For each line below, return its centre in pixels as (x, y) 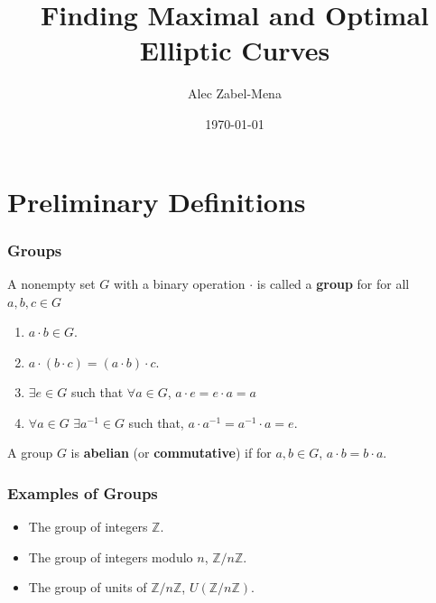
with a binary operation (180, 283)
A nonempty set (51, 283)
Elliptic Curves (235, 50)
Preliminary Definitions (157, 201)
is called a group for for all (333, 283)
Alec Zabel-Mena (235, 93)
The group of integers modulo (111, 557)
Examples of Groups (83, 492)
